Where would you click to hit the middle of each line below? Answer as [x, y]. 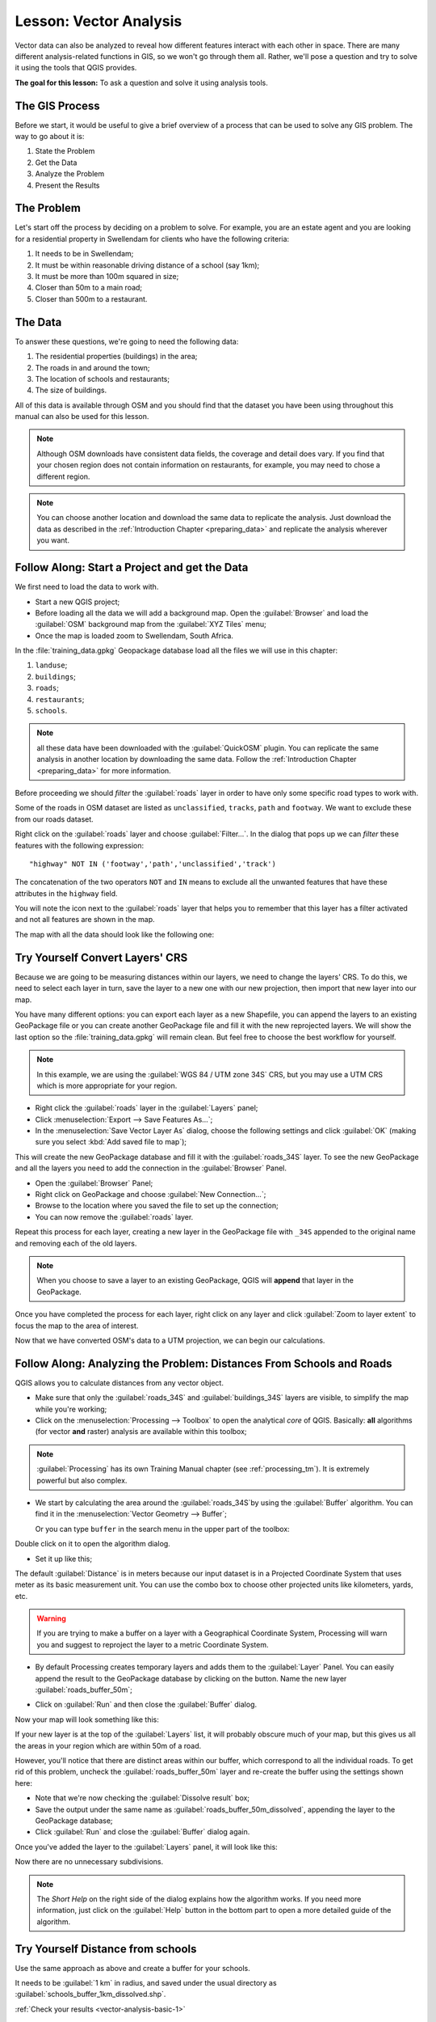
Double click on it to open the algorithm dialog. [93, 1544]
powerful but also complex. [82, 1480]
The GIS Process [57, 106]
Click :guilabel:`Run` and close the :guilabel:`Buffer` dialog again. [143, 1832]
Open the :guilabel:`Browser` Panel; [94, 1183]
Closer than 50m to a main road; [89, 288]
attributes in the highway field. [66, 893]
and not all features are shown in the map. [85, 920]
